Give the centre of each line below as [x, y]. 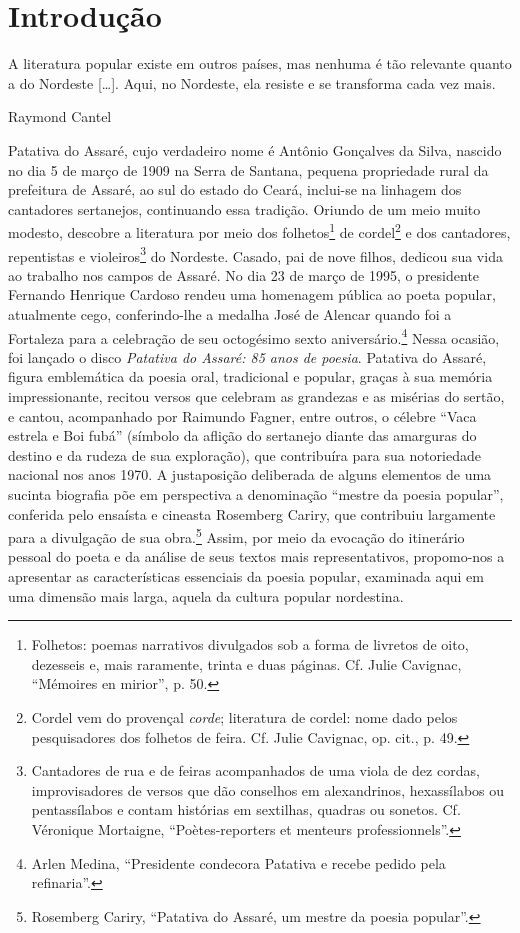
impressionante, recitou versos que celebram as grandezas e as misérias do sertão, [256, 396]
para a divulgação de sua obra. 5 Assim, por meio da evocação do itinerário [236, 535]
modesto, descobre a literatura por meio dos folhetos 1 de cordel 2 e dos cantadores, [259, 230]
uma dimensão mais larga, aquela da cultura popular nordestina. [206, 595]
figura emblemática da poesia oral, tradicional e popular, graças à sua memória [250, 376]
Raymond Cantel [60, 116]
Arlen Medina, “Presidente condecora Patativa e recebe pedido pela [238, 862]
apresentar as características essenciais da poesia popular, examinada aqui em [246, 576]
